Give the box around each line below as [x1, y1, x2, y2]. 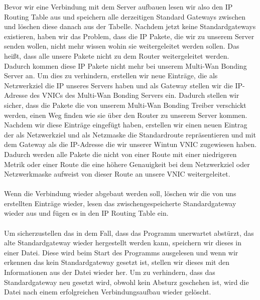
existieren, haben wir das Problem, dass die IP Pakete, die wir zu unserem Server [4, 31, 254, 41]
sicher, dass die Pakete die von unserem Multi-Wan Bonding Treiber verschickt [4, 99, 246, 110]
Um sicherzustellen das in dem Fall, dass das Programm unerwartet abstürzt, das [4, 227, 254, 238]
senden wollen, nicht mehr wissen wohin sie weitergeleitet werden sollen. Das [4, 41, 239, 51]
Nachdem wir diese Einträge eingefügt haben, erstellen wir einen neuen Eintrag [4, 119, 247, 130]
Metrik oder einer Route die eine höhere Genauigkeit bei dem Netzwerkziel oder [4, 159, 250, 169]
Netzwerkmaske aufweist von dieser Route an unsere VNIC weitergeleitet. [4, 169, 230, 179]
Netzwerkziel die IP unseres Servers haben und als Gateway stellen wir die [4, 80, 233, 90]
